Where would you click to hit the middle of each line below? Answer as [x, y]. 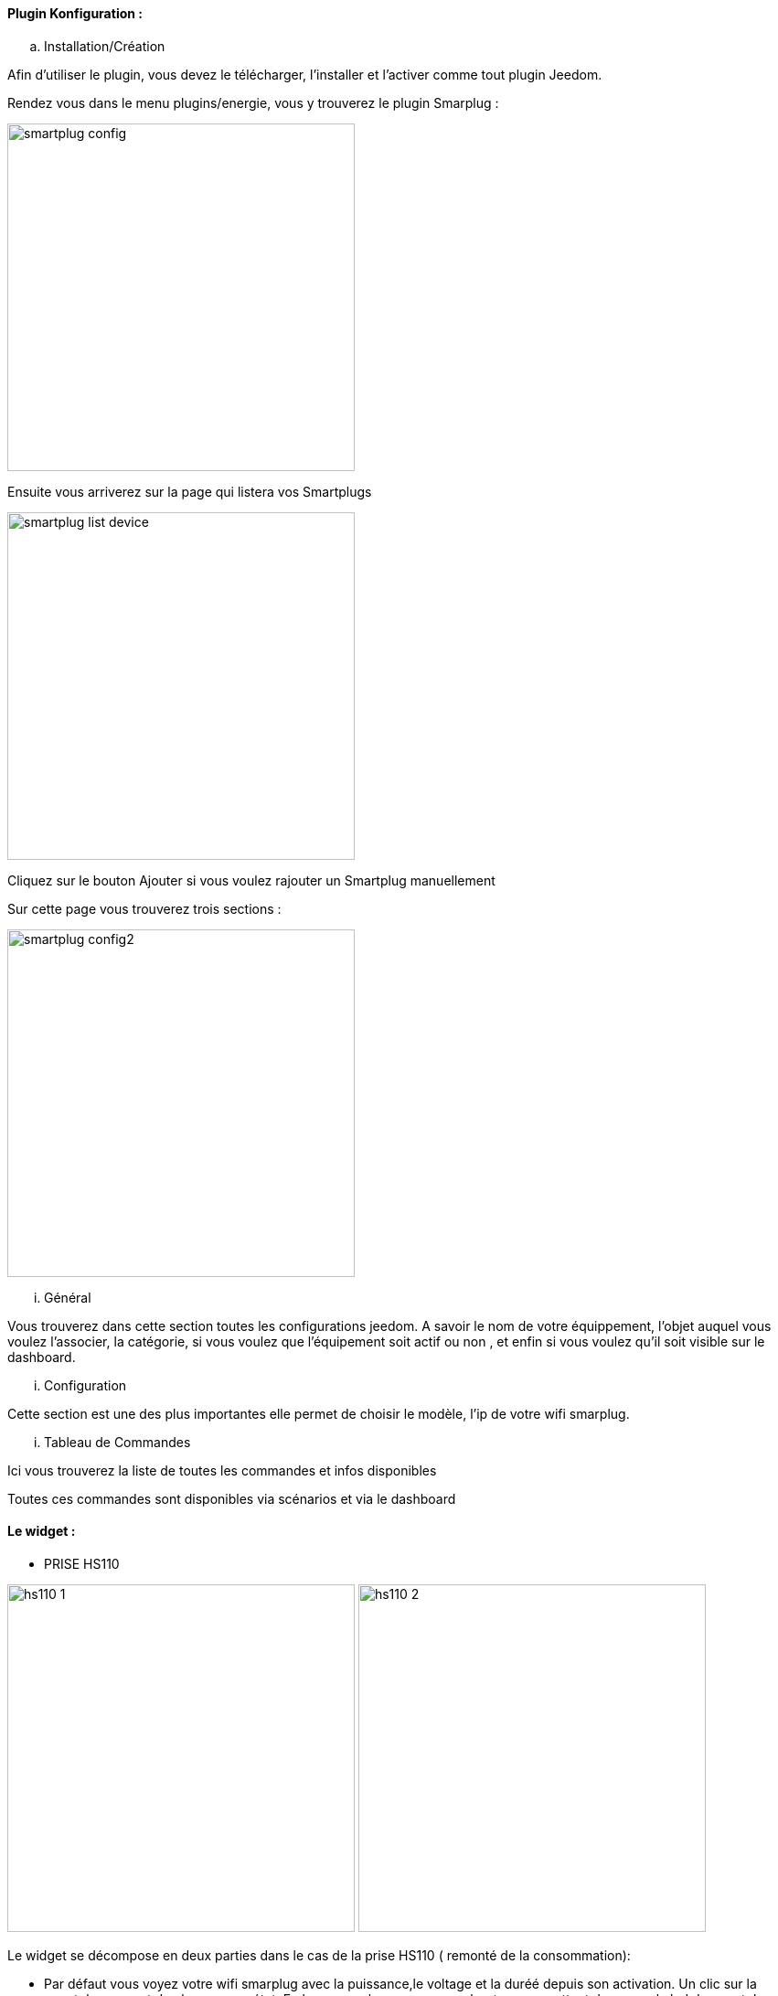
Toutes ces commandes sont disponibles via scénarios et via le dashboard [232, 1498]
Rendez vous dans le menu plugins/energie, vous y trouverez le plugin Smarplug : [253, 102]
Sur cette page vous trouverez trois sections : [144, 908]
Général [68, 1297]
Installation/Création [105, 46]
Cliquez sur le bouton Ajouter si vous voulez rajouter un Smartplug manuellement [251, 880]
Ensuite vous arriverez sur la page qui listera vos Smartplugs [190, 491]
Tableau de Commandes [117, 1442]
